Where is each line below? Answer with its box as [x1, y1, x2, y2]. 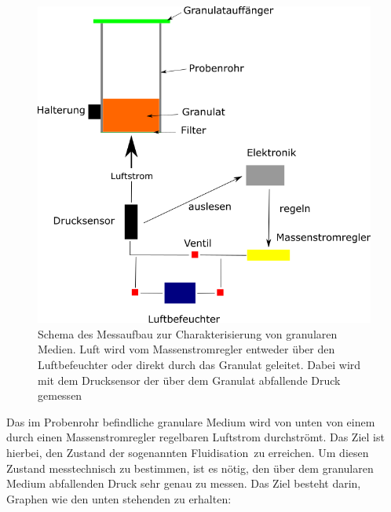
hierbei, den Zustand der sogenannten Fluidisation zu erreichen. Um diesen [6, 444, 369, 461]
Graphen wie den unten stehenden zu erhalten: [6, 490, 232, 507]
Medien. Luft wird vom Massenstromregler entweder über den [38, 341, 335, 357]
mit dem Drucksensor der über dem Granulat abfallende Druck [38, 371, 341, 388]
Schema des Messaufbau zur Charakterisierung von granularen [38, 325, 338, 342]
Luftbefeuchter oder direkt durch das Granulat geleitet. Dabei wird [38, 357, 361, 373]
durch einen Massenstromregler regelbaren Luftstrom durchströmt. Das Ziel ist [6, 429, 385, 445]
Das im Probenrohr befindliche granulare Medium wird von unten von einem [6, 413, 375, 430]
